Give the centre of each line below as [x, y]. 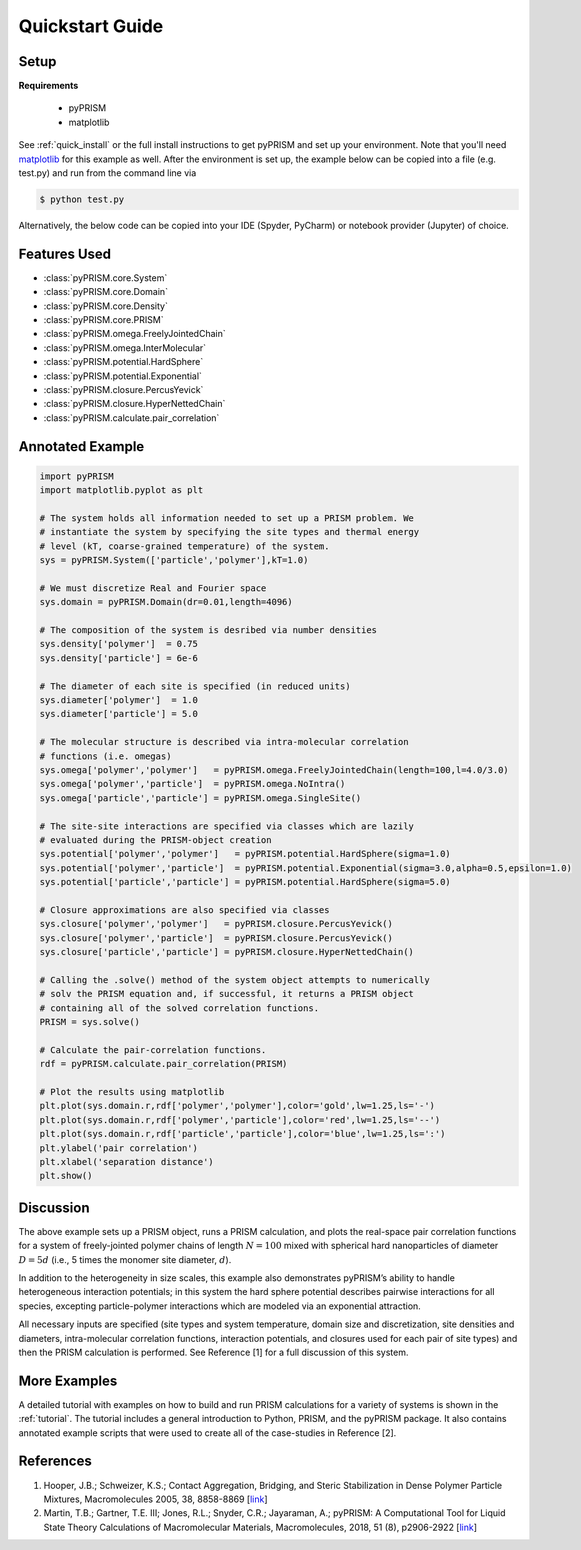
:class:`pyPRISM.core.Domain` [106, 292]
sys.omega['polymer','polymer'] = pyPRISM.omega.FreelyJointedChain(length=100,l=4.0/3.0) [274, 770]
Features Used [65, 253]
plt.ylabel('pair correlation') [119, 1148]
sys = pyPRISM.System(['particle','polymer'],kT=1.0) [174, 560]
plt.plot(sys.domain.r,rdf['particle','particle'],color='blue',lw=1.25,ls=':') [242, 1134]
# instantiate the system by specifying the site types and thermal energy [229, 532]
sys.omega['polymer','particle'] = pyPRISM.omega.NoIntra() [192, 784]
